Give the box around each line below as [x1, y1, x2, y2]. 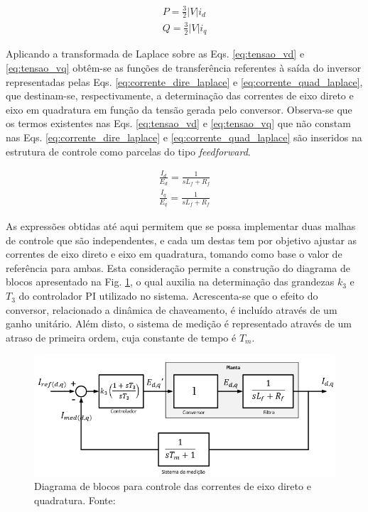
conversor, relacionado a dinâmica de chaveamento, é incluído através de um [6, 302, 337, 317]
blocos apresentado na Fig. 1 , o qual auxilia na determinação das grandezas [6, 274, 335, 289]
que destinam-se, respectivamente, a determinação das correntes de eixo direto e [6, 88, 354, 103]
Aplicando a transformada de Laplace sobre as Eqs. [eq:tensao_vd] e [6, 46, 305, 61]
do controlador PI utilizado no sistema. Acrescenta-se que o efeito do [18, 288, 318, 303]
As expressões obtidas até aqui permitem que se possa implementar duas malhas [6, 219, 356, 234]
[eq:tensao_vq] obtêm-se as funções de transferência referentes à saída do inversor [6, 60, 362, 75]
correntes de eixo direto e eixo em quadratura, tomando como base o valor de [6, 246, 342, 261]
